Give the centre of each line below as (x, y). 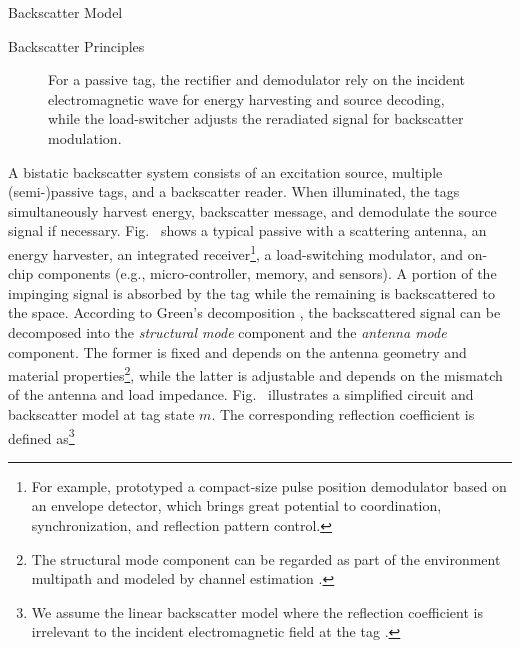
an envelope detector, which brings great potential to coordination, (236, 505)
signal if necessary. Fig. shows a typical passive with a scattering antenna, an (247, 230)
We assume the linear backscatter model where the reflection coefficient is (257, 611)
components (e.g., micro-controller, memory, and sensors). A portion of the (267, 273)
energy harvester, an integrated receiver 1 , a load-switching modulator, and (236, 252)
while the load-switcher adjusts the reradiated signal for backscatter (256, 118)
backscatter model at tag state (101, 414)
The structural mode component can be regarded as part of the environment (266, 558)
